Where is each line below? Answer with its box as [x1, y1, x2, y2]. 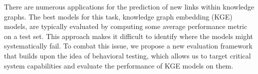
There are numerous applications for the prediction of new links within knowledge [4, 1, 255, 11]
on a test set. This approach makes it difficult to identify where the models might [4, 30, 253, 41]
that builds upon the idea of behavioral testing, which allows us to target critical [4, 50, 251, 60]
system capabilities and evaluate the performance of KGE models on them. [4, 60, 234, 70]
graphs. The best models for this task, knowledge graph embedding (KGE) [4, 11, 233, 21]
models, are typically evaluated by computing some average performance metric [4, 21, 248, 31]
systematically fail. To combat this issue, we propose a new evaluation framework [4, 40, 253, 51]
